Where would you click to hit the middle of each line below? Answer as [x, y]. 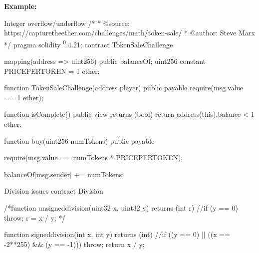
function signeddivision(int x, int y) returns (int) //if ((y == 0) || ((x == [117, 234]
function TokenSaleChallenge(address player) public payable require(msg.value [124, 88]
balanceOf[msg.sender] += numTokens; [64, 174]
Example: [20, 6]
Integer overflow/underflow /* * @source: [67, 23]
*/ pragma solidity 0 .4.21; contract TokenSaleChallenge [89, 43]
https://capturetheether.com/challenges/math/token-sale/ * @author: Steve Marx [129, 33]
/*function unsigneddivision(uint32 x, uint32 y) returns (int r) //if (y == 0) [121, 207]
